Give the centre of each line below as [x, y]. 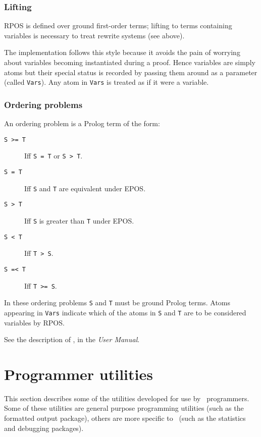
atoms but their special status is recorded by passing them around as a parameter [131, 72]
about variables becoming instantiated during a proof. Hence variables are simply [130, 62]
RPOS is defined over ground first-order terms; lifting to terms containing [118, 25]
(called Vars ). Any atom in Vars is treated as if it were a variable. [107, 82]
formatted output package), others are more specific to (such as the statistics [125, 418]
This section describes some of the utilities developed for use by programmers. [127, 398]
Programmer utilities [79, 374]
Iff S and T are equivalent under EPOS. [85, 188]
